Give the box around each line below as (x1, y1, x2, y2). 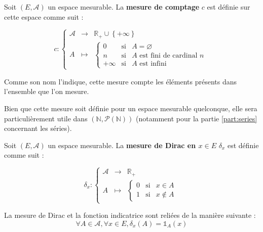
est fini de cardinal (139, 52, 198, 60)
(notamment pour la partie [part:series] (136, 113, 257, 123)
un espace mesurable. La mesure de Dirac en (48, 140, 196, 150)
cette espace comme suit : (4, 11, 84, 22)
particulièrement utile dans (4, 113, 88, 123)
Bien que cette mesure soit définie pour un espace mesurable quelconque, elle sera (4, 103, 257, 113)
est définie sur (207, 2, 250, 12)
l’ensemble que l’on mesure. (4, 86, 89, 97)
